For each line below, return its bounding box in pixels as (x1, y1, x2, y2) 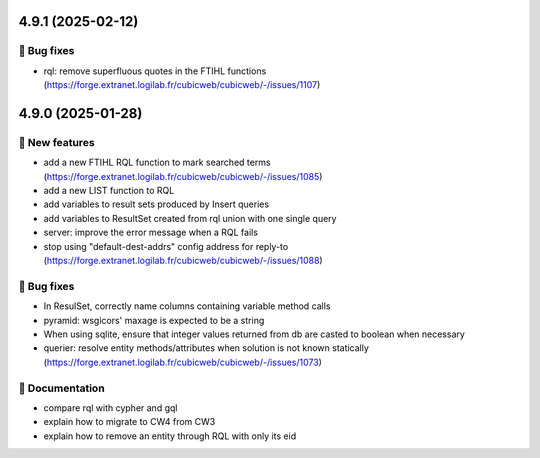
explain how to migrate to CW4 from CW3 (43, 416, 216, 428)
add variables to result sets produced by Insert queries (43, 198, 270, 210)
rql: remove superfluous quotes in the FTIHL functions (43, 65, 267, 77)
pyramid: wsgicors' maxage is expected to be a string (43, 314, 265, 326)
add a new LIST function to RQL (43, 185, 175, 197)
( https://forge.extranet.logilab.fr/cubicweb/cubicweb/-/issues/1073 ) (43, 356, 322, 368)
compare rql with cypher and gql (43, 401, 178, 414)
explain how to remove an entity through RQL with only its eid (43, 430, 297, 442)
